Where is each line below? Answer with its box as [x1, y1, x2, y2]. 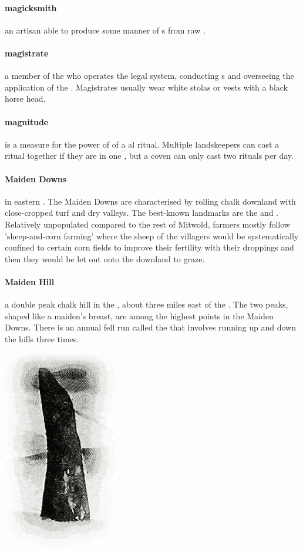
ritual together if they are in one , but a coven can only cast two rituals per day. [5, 149, 294, 162]
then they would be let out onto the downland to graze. [5, 252, 205, 265]
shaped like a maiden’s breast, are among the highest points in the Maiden [5, 309, 274, 322]
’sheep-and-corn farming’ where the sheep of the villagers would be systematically [5, 229, 299, 242]
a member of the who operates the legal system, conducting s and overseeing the [5, 69, 294, 82]
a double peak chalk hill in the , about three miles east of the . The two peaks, [5, 298, 288, 310]
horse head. [5, 92, 46, 105]
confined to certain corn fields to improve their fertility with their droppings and [5, 241, 294, 253]
